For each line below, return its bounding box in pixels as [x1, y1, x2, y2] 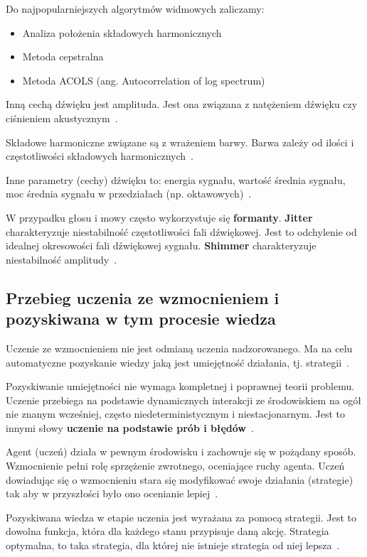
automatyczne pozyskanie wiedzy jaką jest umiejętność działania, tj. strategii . [6, 355, 349, 369]
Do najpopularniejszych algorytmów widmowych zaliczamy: [6, 1, 265, 16]
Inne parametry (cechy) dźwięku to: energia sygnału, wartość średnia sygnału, [6, 172, 346, 187]
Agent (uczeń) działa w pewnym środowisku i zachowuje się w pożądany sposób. [6, 444, 356, 459]
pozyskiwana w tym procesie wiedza [6, 308, 276, 330]
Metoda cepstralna [22, 49, 104, 64]
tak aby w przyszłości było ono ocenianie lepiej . [6, 486, 218, 501]
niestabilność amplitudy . [6, 252, 117, 266]
